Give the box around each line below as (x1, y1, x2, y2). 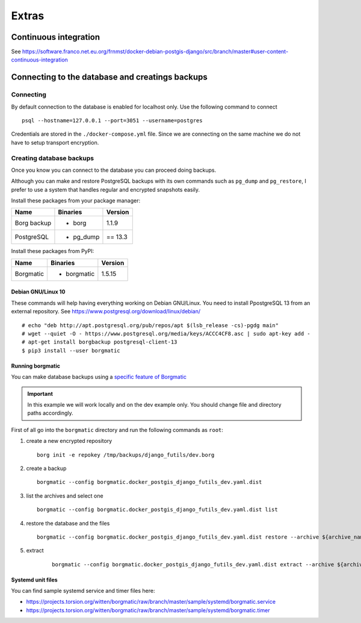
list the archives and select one (26, 492, 103, 499)
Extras (11, 9, 45, 22)
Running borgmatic (11, 362, 60, 369)
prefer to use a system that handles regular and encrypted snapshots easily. (11, 186, 200, 193)
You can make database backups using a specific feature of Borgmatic (11, 374, 187, 381)
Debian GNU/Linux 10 (11, 288, 66, 295)
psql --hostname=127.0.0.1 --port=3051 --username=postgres (22, 117, 203, 124)
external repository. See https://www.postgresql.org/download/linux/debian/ (11, 308, 201, 315)
